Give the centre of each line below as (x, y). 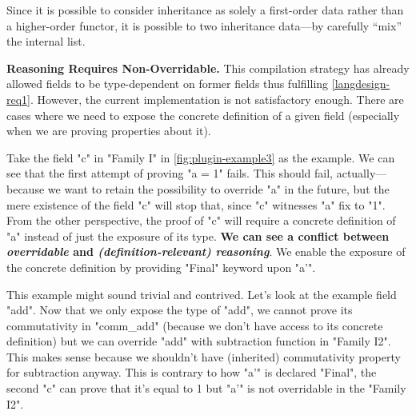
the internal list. (46, 41)
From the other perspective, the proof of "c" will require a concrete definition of (201, 220)
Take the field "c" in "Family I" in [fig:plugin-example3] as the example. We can (201, 157)
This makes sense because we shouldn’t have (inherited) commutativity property (204, 356)
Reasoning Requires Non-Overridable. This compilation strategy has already (208, 68)
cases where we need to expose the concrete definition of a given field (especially (203, 115)
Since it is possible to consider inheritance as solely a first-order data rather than (205, 10)
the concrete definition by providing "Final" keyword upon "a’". (161, 267)
